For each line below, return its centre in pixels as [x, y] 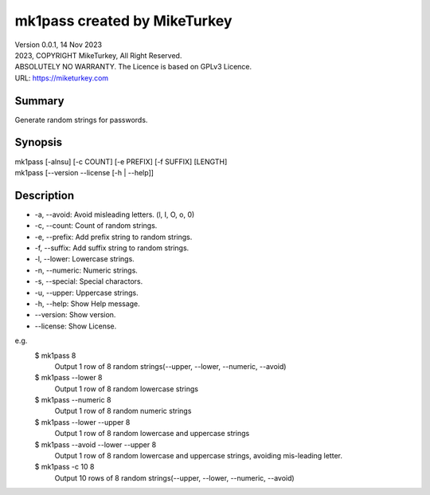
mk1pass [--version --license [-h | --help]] [84, 172]
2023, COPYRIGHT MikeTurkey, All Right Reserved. [98, 55]
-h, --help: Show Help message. [88, 304]
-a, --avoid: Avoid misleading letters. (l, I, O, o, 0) [115, 214]
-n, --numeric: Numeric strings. [86, 270]
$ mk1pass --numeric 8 [73, 400]
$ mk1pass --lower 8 [68, 378]
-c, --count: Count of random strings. [96, 226]
